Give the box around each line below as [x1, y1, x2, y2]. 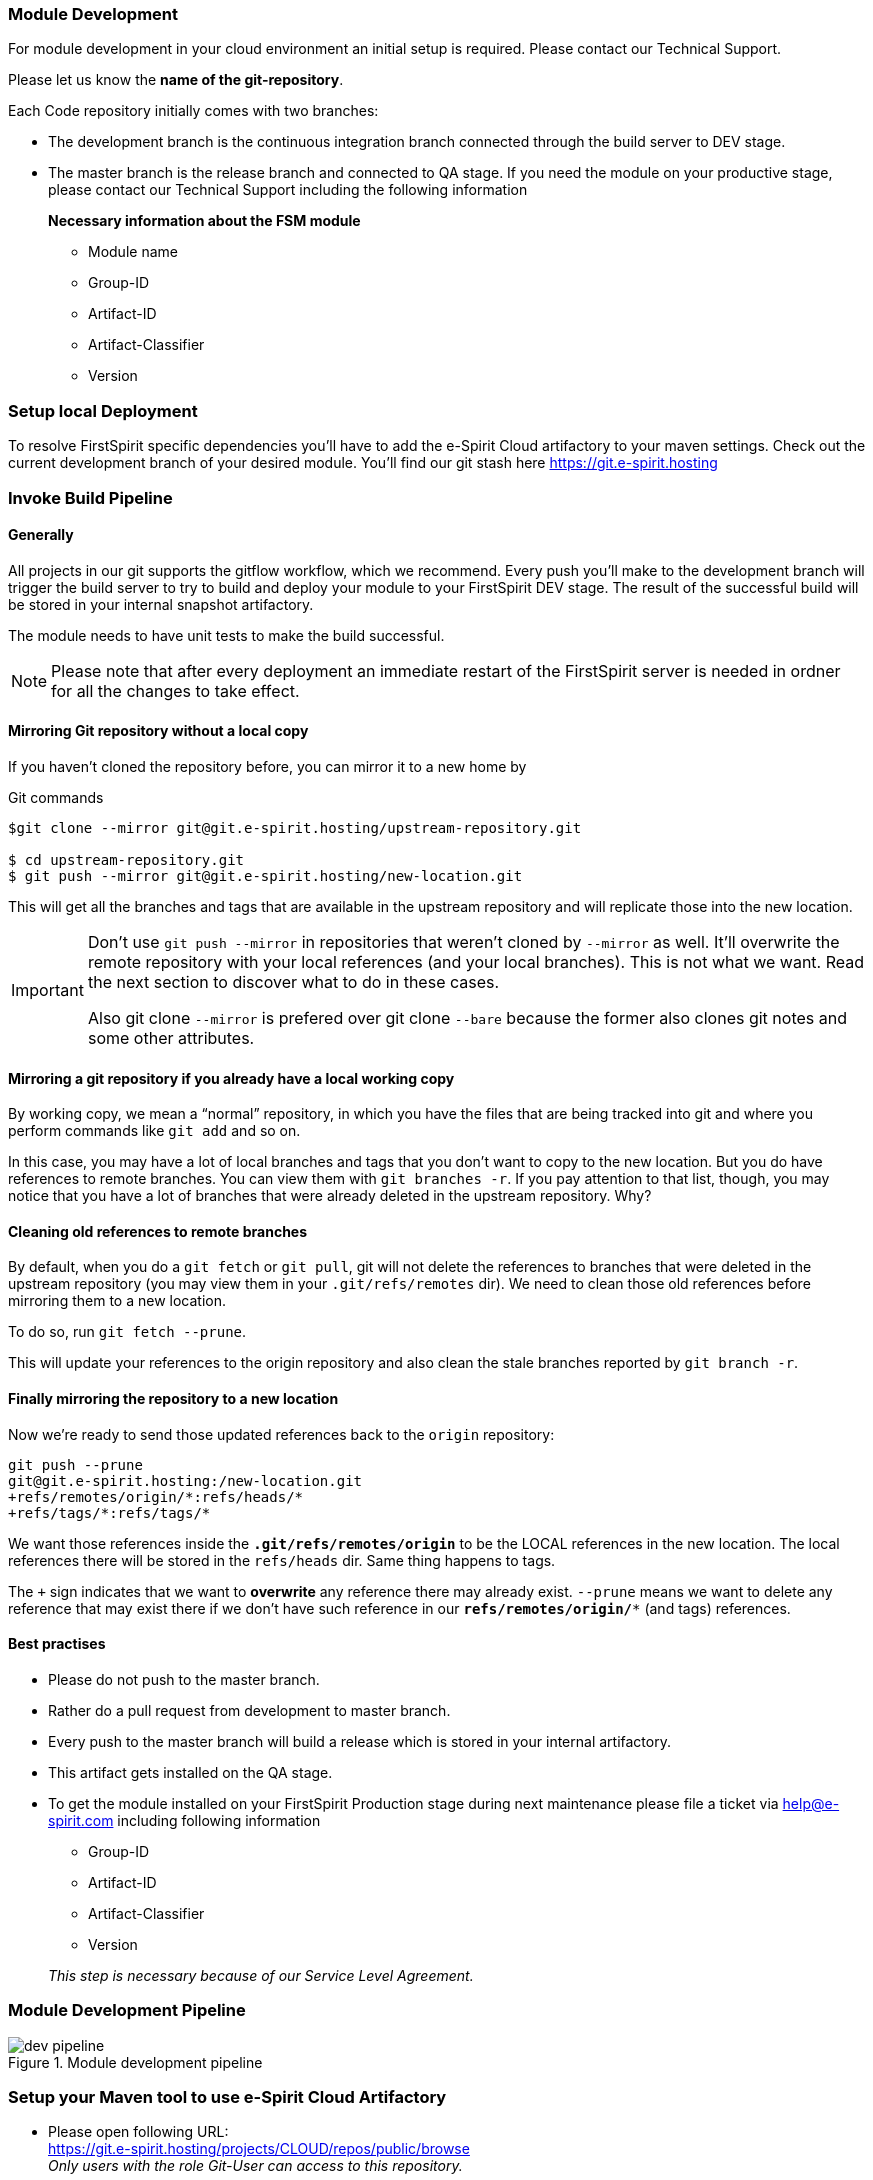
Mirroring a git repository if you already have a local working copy [8, 1069, 455, 1087]
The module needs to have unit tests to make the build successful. [8, 626, 445, 644]
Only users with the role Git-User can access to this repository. [48, 2157, 463, 2175]
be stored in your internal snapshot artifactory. [8, 595, 314, 613]
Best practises [8, 1635, 106, 1653]
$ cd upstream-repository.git [8, 851, 245, 868]
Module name [88, 243, 178, 261]
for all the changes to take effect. [51, 680, 300, 701]
